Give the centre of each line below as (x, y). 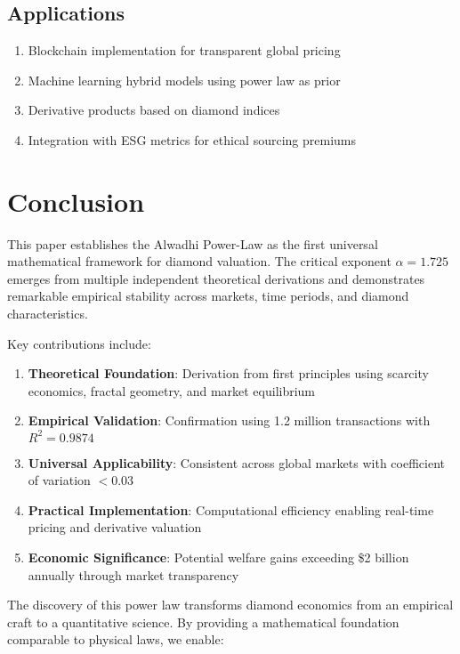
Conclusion (76, 201)
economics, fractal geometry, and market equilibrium (172, 390)
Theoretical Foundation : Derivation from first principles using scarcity (228, 373)
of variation (59, 480)
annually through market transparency (133, 574)
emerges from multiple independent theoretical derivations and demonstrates (216, 278)
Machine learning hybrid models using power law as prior (184, 80)
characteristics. (48, 314)
